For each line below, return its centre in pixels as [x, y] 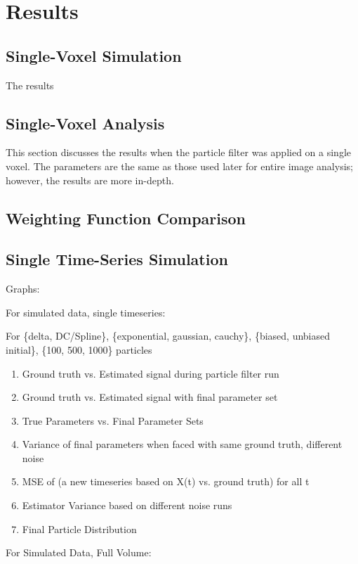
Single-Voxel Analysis [85, 123]
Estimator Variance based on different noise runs [127, 505]
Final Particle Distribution [79, 528]
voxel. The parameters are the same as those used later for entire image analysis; [179, 166]
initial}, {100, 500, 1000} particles [79, 349]
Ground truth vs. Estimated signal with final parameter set [150, 397]
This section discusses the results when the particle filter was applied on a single [178, 152]
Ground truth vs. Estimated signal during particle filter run [151, 373]
